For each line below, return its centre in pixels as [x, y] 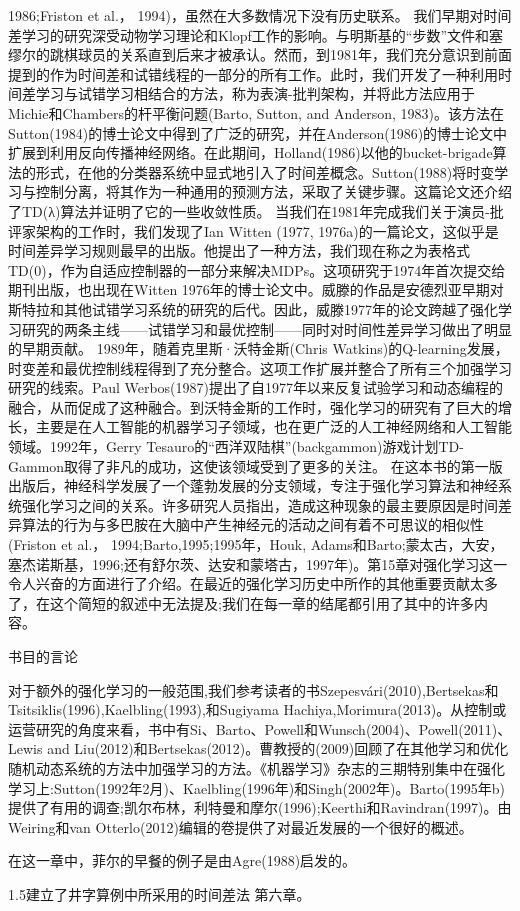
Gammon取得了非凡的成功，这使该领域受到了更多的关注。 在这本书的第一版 [255, 465]
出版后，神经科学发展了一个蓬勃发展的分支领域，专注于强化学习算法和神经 [253, 485]
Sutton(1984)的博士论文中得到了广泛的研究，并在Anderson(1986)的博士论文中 [258, 132]
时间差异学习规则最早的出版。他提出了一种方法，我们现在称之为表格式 [239, 250]
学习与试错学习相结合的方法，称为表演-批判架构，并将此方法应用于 [255, 93]
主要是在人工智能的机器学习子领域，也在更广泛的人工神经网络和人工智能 [273, 426]
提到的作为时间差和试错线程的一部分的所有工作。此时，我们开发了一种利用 [253, 73]
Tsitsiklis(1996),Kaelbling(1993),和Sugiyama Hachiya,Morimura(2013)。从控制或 [257, 709]
